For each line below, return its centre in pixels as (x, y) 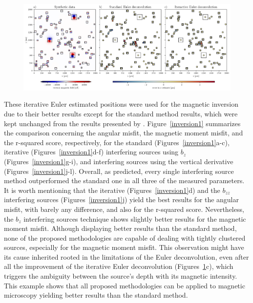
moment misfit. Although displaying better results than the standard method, (120, 228)
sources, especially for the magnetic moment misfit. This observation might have (124, 247)
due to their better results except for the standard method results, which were (121, 113)
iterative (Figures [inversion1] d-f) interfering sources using (91, 152)
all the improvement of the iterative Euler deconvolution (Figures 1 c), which (119, 266)
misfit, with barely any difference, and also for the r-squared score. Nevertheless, (124, 209)
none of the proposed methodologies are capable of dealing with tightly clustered (125, 237)
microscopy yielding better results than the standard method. (96, 295)
